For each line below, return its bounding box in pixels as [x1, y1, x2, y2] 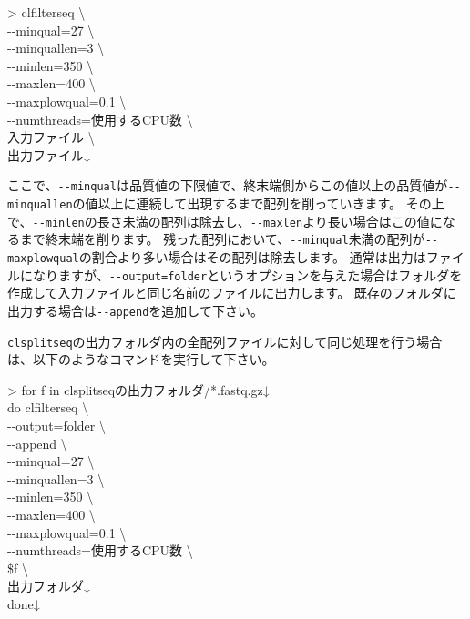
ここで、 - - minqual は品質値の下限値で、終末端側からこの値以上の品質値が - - [7, 176, 461, 195]
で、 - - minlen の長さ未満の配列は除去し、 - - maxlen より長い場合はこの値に [7, 211, 443, 230]
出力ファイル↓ [7, 145, 90, 164]
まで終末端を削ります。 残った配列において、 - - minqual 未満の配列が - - [19, 229, 438, 249]
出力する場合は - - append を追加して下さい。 [7, 300, 263, 320]
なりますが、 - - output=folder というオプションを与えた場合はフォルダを [32, 265, 463, 284]
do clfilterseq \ [7, 398, 89, 417]
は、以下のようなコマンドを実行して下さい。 [7, 350, 275, 369]
